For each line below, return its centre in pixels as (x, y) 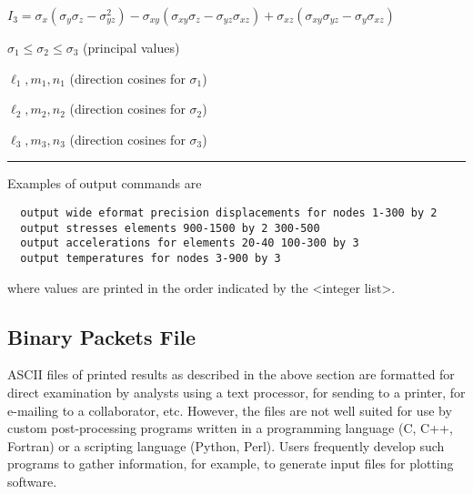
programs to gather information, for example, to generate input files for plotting (231, 464)
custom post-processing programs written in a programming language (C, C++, (230, 428)
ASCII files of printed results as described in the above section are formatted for (231, 374)
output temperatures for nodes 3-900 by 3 (151, 258)
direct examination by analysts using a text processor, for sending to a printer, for (236, 392)
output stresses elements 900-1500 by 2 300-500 (170, 228)
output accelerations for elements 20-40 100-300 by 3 (190, 243)
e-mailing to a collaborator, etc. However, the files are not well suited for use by (230, 410)
